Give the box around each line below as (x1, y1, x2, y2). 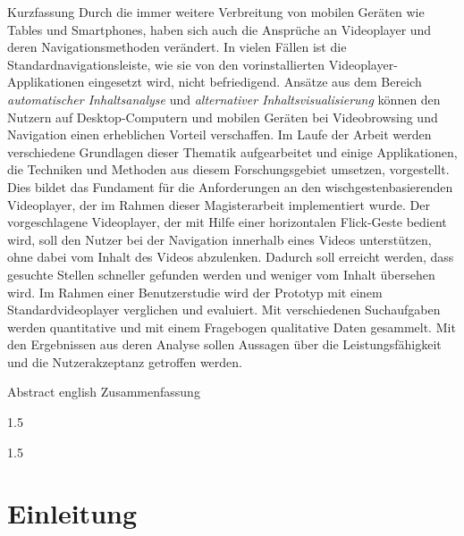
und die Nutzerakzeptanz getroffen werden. (7, 352, 243, 371)
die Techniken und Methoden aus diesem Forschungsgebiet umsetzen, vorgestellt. (7, 160, 450, 179)
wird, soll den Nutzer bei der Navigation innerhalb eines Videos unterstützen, (7, 230, 432, 248)
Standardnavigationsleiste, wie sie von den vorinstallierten (7, 54, 325, 73)
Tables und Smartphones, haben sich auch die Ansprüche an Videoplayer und (7, 20, 432, 38)
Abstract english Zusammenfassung (7, 382, 200, 401)
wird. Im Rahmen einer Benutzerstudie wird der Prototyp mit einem (7, 282, 383, 301)
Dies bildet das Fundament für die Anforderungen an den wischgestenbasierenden (7, 177, 453, 196)
